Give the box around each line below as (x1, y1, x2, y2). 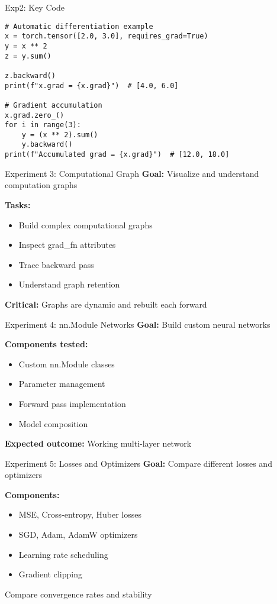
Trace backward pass (18, 258, 94, 270)
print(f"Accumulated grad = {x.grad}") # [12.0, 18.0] (5, 150, 230, 159)
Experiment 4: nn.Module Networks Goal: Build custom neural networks (5, 318, 270, 330)
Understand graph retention (18, 278, 120, 290)
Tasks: (5, 198, 31, 211)
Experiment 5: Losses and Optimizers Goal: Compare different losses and (5, 457, 272, 469)
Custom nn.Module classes (18, 357, 115, 370)
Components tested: (5, 338, 88, 350)
